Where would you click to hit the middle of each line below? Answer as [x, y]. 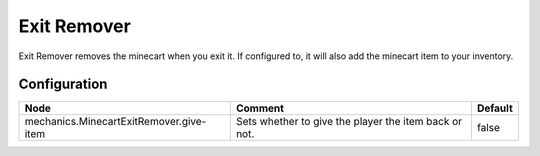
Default [495, 108]
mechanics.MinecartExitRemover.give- [115, 122]
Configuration [63, 84]
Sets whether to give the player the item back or [349, 122]
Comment [260, 108]
